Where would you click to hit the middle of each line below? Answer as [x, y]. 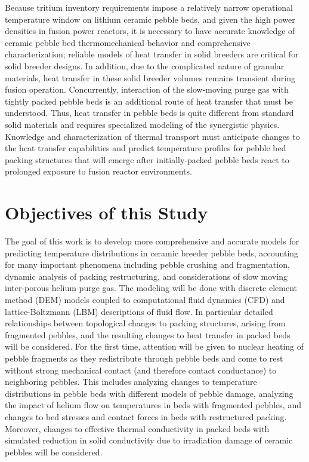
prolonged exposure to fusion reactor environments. [98, 171]
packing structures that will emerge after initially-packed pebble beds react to [147, 159]
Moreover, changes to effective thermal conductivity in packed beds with [137, 428]
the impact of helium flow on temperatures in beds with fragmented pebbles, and [153, 405]
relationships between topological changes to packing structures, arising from [145, 323]
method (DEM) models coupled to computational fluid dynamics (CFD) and [145, 299]
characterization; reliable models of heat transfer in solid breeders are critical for [152, 54]
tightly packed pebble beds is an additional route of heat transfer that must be [149, 101]
